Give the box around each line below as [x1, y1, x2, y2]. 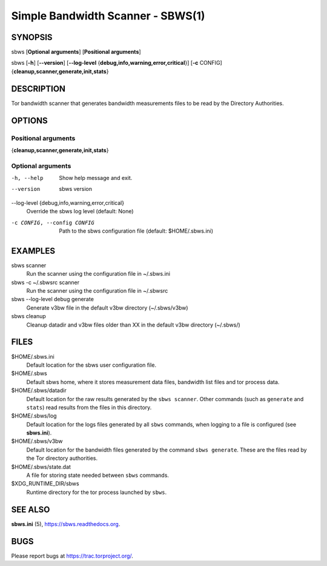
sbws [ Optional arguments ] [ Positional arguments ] [11, 48, 142, 56]
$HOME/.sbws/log [11, 412, 57, 419]
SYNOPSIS [11, 32, 53, 42]
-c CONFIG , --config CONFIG [11, 219, 95, 226]
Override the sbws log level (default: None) [26, 208, 134, 215]
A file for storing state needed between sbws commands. [26, 471, 170, 479]
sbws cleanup [11, 313, 47, 320]
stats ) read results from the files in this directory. [26, 404, 152, 411]
